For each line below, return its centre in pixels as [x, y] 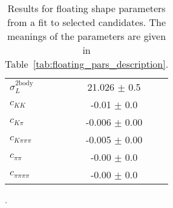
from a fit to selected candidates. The [87, 22]
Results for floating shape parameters [86, 8]
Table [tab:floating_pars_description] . [87, 64]
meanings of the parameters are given [87, 36]
